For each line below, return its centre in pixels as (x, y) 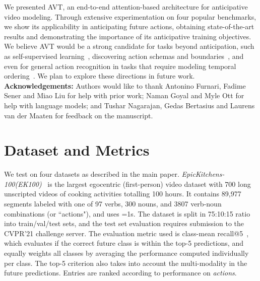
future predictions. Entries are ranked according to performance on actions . (120, 273)
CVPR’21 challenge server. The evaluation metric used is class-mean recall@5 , (126, 233)
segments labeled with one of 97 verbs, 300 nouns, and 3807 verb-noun (113, 204)
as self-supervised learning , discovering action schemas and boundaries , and (124, 56)
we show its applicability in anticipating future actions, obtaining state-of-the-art (129, 26)
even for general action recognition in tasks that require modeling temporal (120, 66)
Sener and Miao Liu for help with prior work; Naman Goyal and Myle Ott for (124, 95)
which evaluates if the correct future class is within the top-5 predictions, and (124, 243)
